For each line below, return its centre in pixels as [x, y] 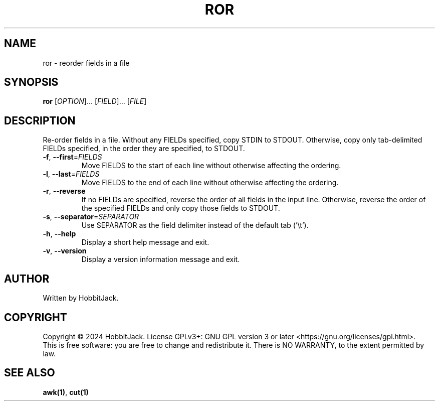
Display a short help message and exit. [145, 242]
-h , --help [59, 234]
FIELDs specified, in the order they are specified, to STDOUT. [144, 149]
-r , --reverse [64, 191]
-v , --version [65, 251]
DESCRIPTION [40, 120]
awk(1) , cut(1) [66, 392]
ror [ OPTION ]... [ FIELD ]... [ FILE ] [95, 101]
